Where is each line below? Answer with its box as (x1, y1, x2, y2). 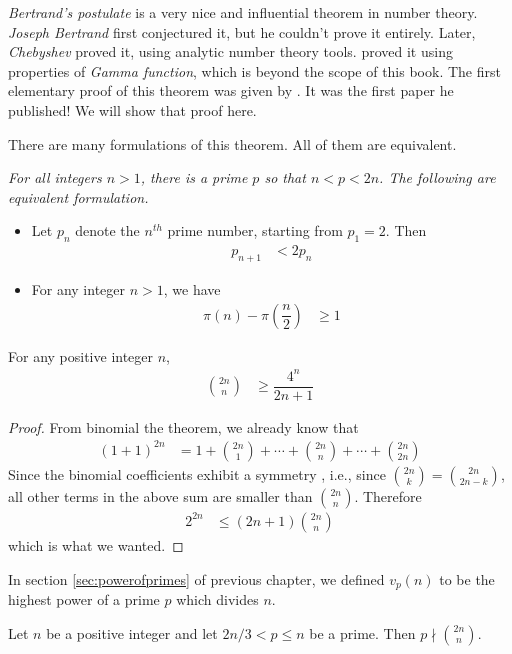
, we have (163, 278, 221, 299)
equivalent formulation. (8, 186, 149, 207)
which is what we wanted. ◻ (8, 534, 184, 555)
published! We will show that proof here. (8, 99, 257, 120)
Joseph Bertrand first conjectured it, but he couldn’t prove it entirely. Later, (8, 21, 476, 42)
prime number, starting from (167, 220, 343, 241)
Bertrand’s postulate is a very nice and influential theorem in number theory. (8, 2, 478, 22)
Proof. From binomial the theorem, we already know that (8, 416, 359, 437)
